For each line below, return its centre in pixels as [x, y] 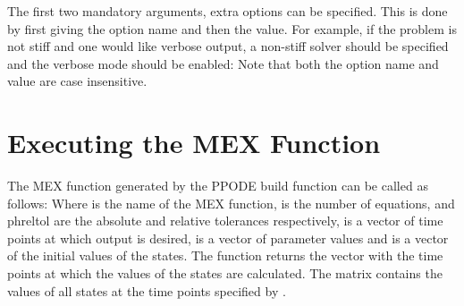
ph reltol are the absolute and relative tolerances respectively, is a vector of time [225, 221]
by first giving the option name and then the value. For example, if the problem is [232, 28]
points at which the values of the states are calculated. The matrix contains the [225, 273]
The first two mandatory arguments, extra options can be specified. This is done [228, 11]
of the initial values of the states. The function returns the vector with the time [225, 255]
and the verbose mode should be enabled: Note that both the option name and [223, 63]
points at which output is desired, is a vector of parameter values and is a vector [228, 238]
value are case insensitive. [77, 81]
